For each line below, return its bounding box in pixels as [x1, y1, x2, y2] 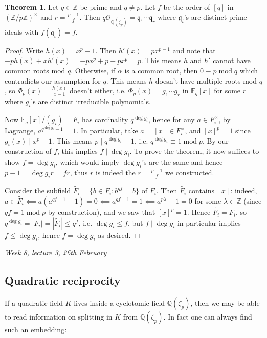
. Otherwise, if [71, 65, 116, 75]
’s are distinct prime [184, 11, 247, 22]
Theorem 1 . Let [5, 2, 59, 12]
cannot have [213, 55, 251, 66]
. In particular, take [76, 125, 138, 136]
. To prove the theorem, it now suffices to [129, 146, 259, 156]
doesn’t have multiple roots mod [155, 75, 257, 86]
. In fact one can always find [163, 311, 252, 322]
